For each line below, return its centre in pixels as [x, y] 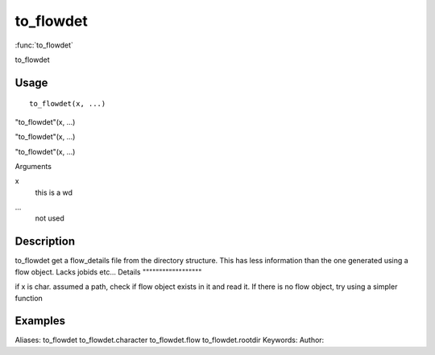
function [29, 298]
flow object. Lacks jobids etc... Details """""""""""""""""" [108, 272]
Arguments [33, 166]
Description [45, 241]
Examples [40, 321]
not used [50, 218]
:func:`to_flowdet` [44, 45]
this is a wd [54, 192]
